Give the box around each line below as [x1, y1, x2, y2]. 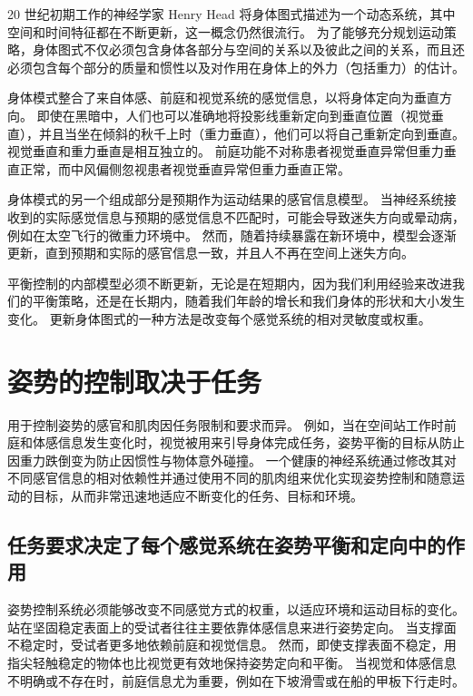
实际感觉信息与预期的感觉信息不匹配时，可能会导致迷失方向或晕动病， [44, 207, 465, 226]
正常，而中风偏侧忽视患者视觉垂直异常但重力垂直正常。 [19, 159, 350, 178]
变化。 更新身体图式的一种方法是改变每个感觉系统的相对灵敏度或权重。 [7, 309, 431, 328]
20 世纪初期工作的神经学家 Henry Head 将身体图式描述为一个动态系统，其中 [7, 5, 456, 23]
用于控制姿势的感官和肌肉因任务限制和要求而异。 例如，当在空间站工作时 [7, 415, 444, 434]
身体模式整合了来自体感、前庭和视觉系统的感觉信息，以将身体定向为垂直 [7, 88, 439, 107]
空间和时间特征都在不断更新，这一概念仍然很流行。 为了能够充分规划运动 [7, 22, 444, 41]
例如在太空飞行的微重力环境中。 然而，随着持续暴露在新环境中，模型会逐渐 [7, 225, 457, 244]
